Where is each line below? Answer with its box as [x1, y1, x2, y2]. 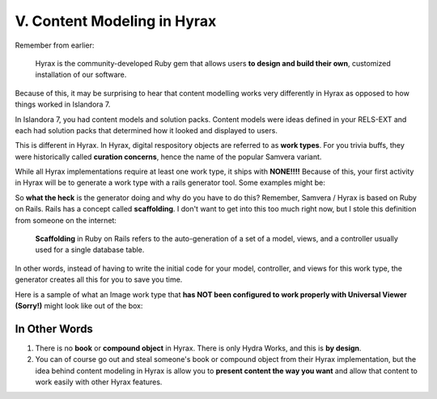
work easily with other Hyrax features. [35, 377, 163, 387]
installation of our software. [35, 69, 127, 80]
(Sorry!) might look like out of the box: [15, 300, 143, 310]
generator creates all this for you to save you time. [15, 275, 183, 284]
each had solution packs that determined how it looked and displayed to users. [15, 125, 278, 135]
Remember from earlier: [15, 40, 95, 50]
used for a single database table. [35, 245, 145, 254]
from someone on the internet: [15, 215, 117, 225]
